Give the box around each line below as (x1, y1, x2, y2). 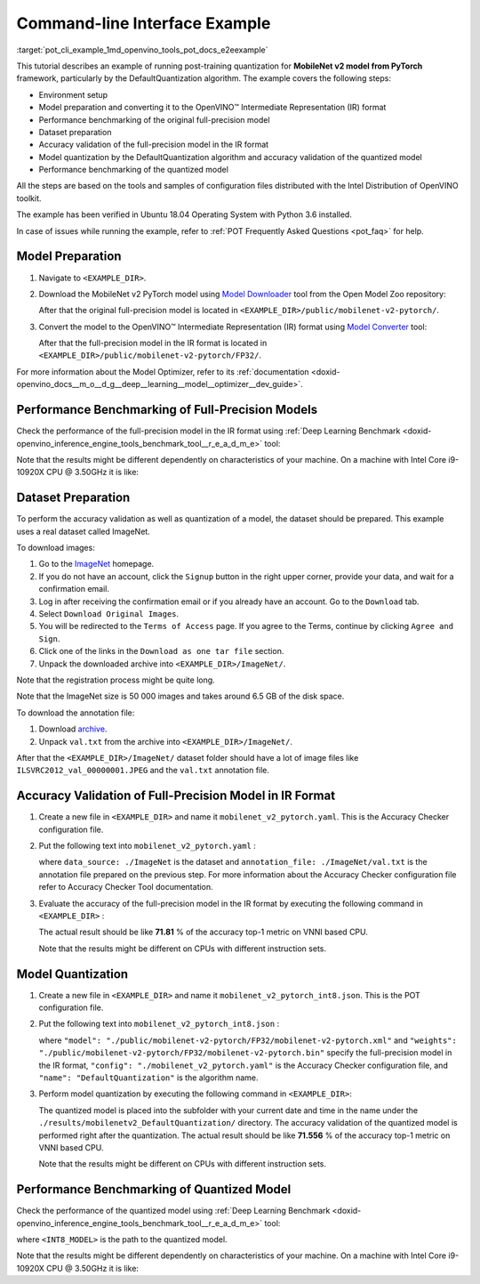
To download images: (16, 543, 95, 553)
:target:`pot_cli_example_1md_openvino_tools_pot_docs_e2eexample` (16, 44, 268, 55)
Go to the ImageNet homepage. (38, 559, 155, 569)
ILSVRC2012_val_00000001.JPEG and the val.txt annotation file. (16, 765, 270, 776)
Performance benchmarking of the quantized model (38, 165, 228, 175)
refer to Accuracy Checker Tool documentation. (38, 882, 213, 892)
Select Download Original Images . (38, 608, 180, 618)
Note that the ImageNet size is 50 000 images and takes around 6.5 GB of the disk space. (16, 690, 345, 702)
